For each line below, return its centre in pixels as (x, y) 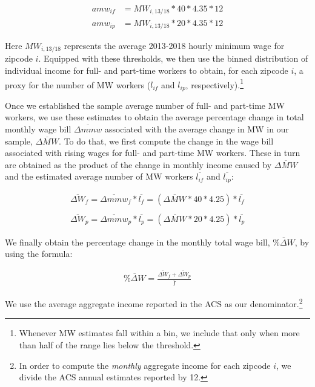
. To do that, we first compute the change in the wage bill (166, 141)
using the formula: (39, 254)
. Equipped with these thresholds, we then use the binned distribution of (173, 58)
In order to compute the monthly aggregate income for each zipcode (145, 365)
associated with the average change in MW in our (197, 128)
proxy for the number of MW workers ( (78, 84)
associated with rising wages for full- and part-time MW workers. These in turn (153, 153)
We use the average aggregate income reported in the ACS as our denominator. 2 (154, 303)
